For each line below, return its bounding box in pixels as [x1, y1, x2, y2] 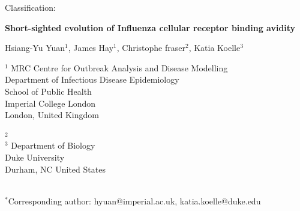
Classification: [5, 1, 56, 13]
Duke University [5, 151, 65, 164]
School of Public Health [5, 85, 92, 97]
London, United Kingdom [5, 108, 99, 121]
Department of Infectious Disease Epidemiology [5, 73, 179, 86]
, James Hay [68, 41, 114, 54]
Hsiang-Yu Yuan [5, 41, 65, 54]
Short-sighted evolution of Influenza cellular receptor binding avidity [5, 21, 296, 34]
